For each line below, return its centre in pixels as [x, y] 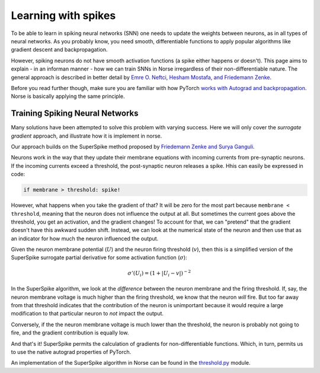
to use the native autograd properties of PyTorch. [71, 352]
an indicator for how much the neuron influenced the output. [85, 238]
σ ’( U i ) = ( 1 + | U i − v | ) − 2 [159, 273]
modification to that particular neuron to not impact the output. [87, 314]
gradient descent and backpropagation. [59, 50]
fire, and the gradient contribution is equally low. [70, 333]
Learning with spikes [63, 15]
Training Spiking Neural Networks [75, 114]
